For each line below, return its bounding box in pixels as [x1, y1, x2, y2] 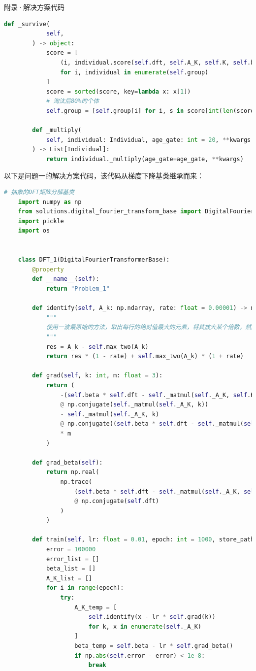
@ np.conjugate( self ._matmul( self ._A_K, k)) [60, 401, 209, 408]
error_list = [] [46, 555, 99, 563]
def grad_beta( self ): [32, 459, 103, 466]
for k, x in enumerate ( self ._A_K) [88, 623, 201, 630]
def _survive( [4, 20, 50, 28]
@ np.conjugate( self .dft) [74, 498, 160, 505]
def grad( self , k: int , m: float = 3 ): [32, 372, 163, 379]
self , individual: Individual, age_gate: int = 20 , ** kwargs [46, 136, 251, 143]
